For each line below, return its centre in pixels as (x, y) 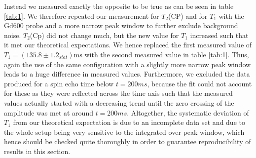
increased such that (219, 35)
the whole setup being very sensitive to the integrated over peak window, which (124, 132)
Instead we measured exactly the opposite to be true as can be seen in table (119, 6)
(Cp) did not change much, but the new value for (104, 35)
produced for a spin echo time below (59, 83)
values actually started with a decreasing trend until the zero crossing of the (119, 102)
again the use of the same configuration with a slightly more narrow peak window (128, 64)
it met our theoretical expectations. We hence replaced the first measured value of (128, 45)
